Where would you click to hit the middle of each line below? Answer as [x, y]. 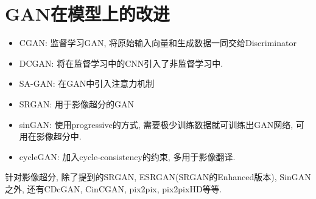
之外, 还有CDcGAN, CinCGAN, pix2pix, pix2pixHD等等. [114, 188]
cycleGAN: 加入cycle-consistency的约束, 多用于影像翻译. [127, 156]
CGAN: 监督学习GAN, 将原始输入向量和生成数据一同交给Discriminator [158, 43]
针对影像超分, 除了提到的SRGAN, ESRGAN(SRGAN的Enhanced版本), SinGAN [158, 177]
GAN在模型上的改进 [87, 14]
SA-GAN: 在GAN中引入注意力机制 [87, 83]
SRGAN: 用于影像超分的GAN [77, 103]
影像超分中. [59, 136]
